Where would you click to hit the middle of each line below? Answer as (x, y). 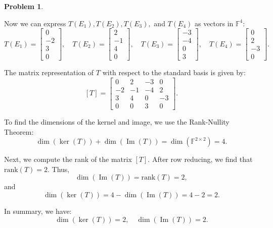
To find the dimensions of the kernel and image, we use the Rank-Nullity (117, 122)
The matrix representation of (49, 72)
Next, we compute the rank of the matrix (68, 159)
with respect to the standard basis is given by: (174, 72)
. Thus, (58, 169)
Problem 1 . (24, 6)
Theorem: (19, 131)
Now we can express (35, 23)
